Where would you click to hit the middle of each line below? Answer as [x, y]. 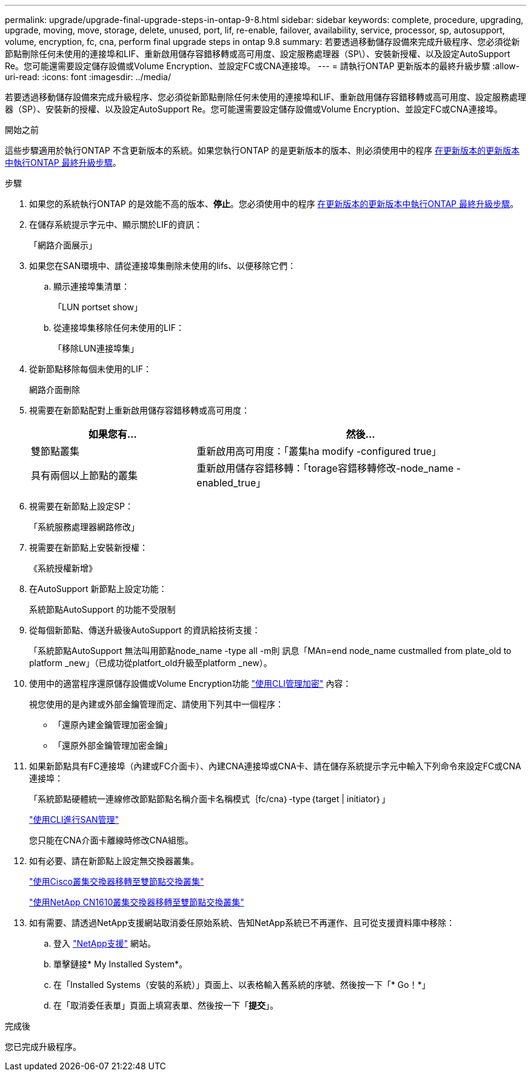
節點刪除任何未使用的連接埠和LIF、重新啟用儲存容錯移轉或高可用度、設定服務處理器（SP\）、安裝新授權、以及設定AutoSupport [258, 54]
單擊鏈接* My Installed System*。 [120, 964]
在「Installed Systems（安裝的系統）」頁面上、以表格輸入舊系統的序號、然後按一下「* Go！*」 [242, 985]
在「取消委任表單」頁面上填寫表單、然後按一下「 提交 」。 [166, 1005]
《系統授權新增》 [63, 568]
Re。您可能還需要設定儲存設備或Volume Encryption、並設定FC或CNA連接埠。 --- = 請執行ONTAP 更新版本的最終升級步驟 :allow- [262, 66]
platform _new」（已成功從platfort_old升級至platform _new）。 [151, 663]
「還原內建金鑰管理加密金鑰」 [113, 725]
